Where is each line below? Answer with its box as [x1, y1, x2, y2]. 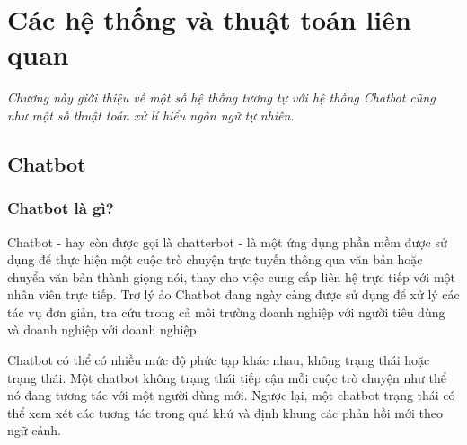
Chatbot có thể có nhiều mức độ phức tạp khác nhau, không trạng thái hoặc [7, 351, 430, 369]
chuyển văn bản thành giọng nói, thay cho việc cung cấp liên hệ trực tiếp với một [7, 267, 455, 286]
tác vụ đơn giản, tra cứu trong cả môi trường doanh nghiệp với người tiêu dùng [7, 302, 445, 321]
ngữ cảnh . [7, 421, 61, 440]
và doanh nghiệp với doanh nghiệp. [7, 320, 200, 339]
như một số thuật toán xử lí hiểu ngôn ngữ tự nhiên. [7, 105, 295, 124]
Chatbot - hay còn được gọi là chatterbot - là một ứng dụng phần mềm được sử [7, 232, 447, 251]
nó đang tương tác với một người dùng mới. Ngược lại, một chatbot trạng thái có [7, 386, 455, 405]
